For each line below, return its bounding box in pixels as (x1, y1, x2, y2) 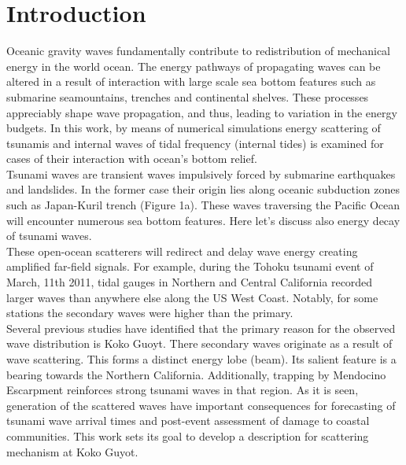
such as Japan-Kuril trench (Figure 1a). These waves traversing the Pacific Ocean (6, 197, 400, 213)
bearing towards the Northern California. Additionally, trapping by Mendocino (6, 366, 386, 382)
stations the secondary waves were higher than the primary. (6, 304, 293, 321)
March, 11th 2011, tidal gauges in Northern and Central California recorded (6, 274, 373, 290)
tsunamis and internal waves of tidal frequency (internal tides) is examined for (6, 135, 384, 151)
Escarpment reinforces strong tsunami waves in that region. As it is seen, (6, 382, 359, 398)
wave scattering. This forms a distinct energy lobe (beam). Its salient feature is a (6, 351, 397, 367)
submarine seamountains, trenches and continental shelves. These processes (6, 88, 369, 105)
